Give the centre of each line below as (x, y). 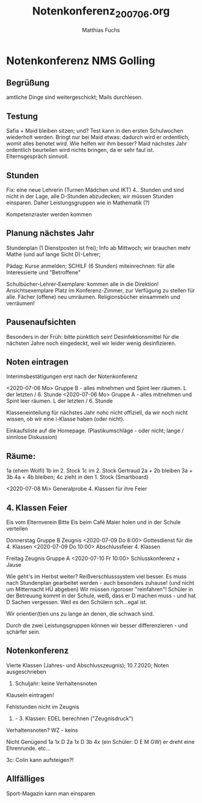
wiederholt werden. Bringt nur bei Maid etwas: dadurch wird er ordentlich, (98, 137)
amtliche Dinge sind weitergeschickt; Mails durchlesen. (75, 97)
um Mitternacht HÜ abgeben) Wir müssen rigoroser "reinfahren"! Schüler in (100, 590)
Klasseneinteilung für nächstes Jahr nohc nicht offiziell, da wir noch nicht (97, 413)
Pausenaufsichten (41, 322)
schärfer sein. (23, 632)
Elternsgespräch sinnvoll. (38, 156)
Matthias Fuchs (101, 30)
